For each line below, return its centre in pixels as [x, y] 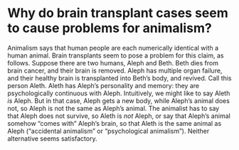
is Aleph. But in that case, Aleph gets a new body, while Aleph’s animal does [118, 100]
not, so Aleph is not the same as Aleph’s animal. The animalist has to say [113, 108]
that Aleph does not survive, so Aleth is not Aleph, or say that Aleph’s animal [119, 116]
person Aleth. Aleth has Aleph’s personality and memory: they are [103, 85]
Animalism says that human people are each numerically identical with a [113, 48]
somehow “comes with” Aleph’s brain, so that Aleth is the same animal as [115, 123]
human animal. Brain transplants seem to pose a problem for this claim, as [116, 55]
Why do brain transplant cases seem [118, 13]
